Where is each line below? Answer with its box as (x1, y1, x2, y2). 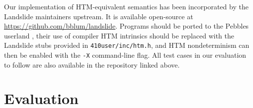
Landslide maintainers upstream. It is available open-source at (4, 11, 193, 21)
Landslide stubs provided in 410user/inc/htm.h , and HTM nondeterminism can (4, 40, 250, 50)
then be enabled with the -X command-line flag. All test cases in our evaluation (4, 50, 247, 60)
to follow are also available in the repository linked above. (4, 59, 180, 70)
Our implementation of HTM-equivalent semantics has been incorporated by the (4, 1, 249, 11)
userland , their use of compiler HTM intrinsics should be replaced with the (4, 30, 234, 40)
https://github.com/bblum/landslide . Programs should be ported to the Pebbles (4, 21, 249, 31)
